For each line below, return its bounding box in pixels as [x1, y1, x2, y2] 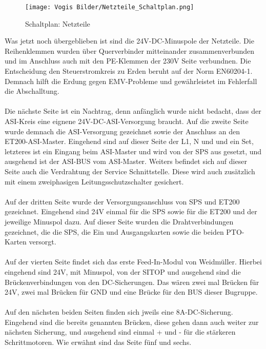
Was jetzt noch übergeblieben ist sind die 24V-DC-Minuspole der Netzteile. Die [5, 35, 254, 46]
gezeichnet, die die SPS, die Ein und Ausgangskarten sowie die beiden [5, 226, 224, 237]
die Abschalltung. [5, 86, 59, 96]
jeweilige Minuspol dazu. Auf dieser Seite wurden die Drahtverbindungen [5, 216, 234, 227]
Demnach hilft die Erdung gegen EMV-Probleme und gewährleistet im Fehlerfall [5, 75, 257, 86]
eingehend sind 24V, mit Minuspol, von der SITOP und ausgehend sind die [5, 266, 241, 277]
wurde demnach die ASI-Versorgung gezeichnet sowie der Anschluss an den [5, 126, 240, 136]
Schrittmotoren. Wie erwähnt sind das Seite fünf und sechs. [5, 337, 192, 347]
